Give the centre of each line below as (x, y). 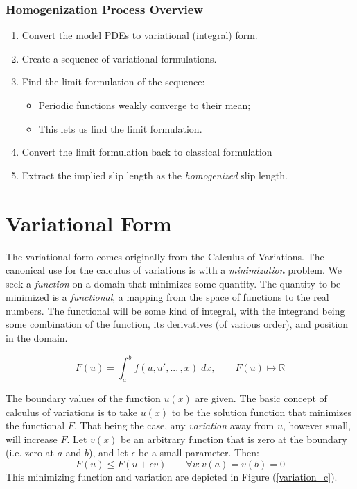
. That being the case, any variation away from (174, 425)
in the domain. (37, 338)
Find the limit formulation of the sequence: (113, 82)
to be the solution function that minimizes (262, 412)
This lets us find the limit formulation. (120, 128)
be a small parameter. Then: (199, 453)
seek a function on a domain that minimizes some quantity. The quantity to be (173, 283)
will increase (32, 439)
